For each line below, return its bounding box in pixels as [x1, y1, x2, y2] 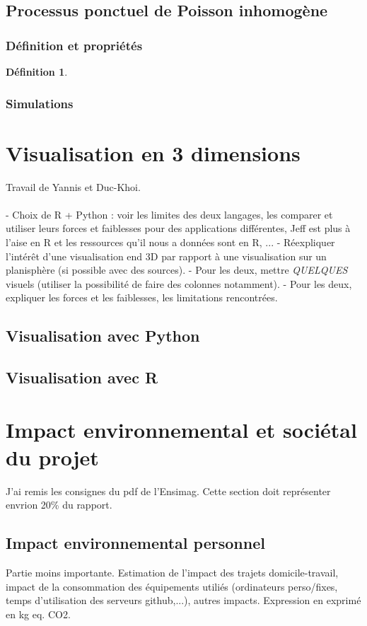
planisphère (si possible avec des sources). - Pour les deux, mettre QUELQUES [6, 262, 348, 277]
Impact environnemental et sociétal [6, 415, 357, 444]
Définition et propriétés [6, 36, 143, 54]
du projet [6, 442, 99, 471]
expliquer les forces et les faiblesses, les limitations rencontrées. [6, 290, 278, 305]
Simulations [6, 94, 74, 112]
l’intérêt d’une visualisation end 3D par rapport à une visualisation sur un [6, 248, 327, 263]
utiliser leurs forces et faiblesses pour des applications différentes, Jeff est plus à [6, 221, 351, 236]
